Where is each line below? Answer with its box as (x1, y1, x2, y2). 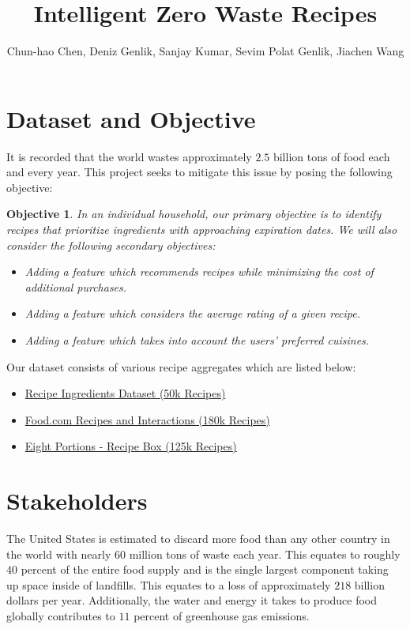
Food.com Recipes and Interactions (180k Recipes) (24, 411, 270, 427)
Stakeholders (6, 484, 148, 517)
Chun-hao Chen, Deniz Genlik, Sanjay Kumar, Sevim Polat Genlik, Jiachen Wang (6, 43, 404, 59)
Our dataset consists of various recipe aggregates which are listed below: (6, 358, 356, 375)
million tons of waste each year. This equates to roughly (129, 545, 401, 562)
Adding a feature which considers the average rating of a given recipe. (24, 305, 361, 322)
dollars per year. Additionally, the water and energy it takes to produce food (6, 592, 378, 608)
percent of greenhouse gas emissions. (134, 608, 310, 624)
